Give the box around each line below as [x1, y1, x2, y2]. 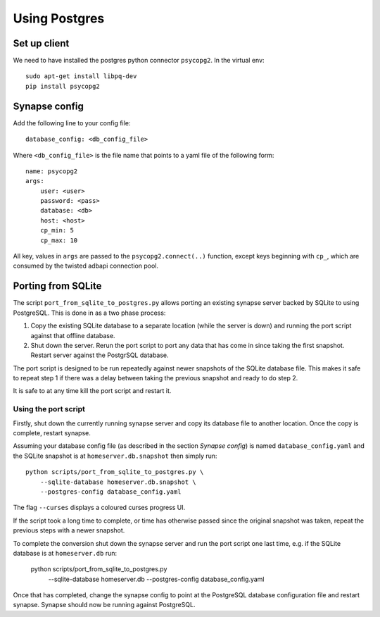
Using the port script [13, 404, 86, 414]
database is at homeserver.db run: [13, 549, 118, 557]
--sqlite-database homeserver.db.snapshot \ [39, 478, 196, 486]
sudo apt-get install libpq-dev [25, 73, 137, 80]
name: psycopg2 [25, 167, 78, 175]
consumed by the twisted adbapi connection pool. [13, 261, 158, 270]
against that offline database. [30, 331, 115, 339]
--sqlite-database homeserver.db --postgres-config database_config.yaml [48, 575, 265, 583]
